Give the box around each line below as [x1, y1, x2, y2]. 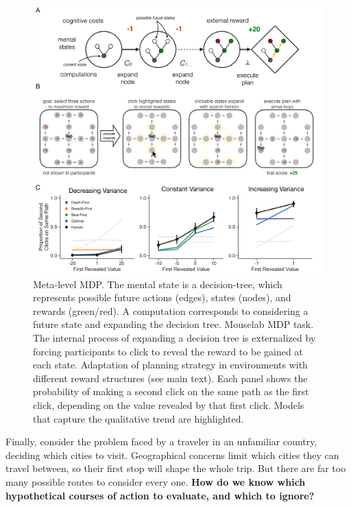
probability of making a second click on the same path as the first [33, 384, 309, 399]
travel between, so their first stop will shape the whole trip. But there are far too [5, 461, 346, 475]
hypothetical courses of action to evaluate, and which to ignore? [5, 488, 315, 502]
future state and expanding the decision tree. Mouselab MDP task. [33, 317, 314, 331]
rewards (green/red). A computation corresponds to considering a [33, 303, 308, 318]
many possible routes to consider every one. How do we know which [5, 475, 306, 489]
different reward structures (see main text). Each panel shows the [33, 370, 308, 385]
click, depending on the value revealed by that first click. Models [33, 398, 304, 412]
